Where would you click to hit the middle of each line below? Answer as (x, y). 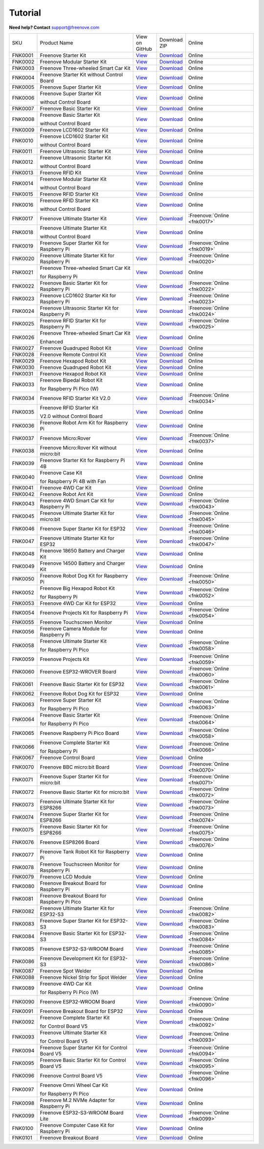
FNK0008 (23, 119)
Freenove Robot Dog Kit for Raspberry (84, 575)
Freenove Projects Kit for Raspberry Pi (84, 613)
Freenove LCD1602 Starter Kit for (78, 295)
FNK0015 (23, 194)
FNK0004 (23, 77)
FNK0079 (23, 877)
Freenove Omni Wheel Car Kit (74, 1085)
